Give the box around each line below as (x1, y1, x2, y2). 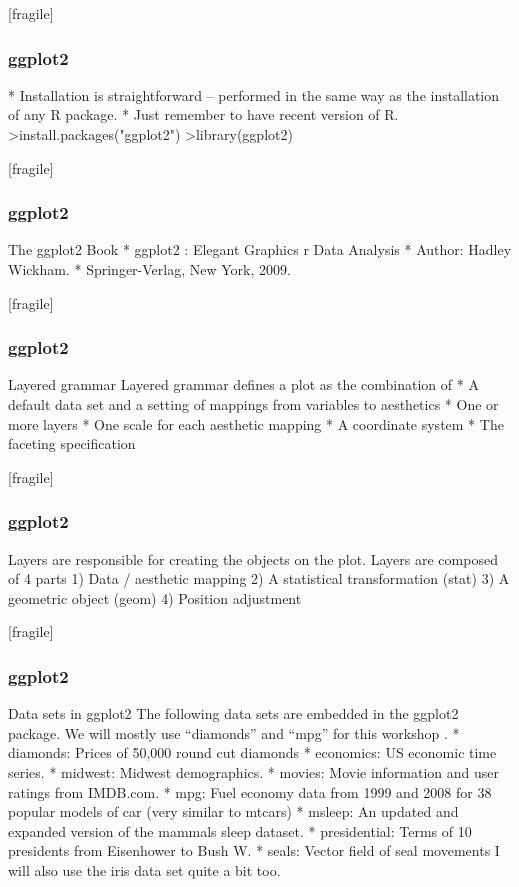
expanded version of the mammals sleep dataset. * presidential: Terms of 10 (8, 820, 472, 841)
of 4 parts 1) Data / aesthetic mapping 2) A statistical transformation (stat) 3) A (8, 568, 510, 589)
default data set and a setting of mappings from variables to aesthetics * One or (8, 394, 499, 414)
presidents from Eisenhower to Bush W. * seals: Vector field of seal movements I (8, 840, 500, 861)
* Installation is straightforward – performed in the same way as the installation (8, 84, 500, 105)
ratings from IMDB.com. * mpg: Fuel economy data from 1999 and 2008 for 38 (8, 781, 492, 802)
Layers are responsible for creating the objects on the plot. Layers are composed (8, 548, 498, 569)
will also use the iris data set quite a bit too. (8, 859, 281, 880)
